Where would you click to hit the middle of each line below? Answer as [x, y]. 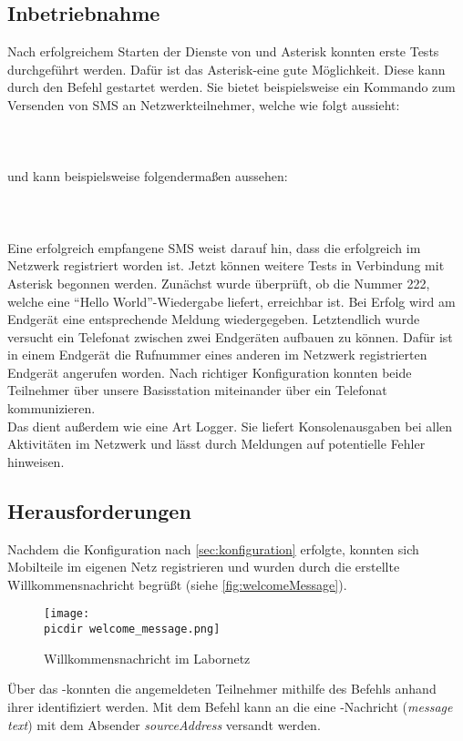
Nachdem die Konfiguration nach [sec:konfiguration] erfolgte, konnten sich [213, 548]
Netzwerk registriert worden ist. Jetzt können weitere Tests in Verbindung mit [226, 265]
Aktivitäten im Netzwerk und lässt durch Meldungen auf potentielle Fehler [216, 444]
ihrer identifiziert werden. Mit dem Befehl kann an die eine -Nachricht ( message [230, 706]
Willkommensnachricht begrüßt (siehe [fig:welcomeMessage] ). [177, 584]
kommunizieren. [51, 408]
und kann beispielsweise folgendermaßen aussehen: [148, 176]
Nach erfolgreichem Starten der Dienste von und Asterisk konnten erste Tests [223, 51]
